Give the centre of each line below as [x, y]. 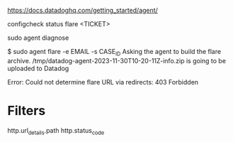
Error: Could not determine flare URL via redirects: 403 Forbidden [103, 82]
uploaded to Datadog [38, 68]
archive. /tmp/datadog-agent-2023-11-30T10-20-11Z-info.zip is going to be [117, 60]
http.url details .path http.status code [56, 131]
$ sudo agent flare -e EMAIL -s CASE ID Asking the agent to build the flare [114, 53]
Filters [27, 110]
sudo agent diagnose [38, 38]
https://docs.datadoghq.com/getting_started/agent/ [83, 10]
